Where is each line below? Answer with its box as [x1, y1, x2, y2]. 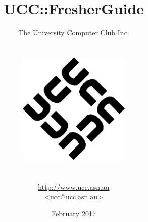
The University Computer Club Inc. [18, 27, 129, 38]
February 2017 [52, 208, 96, 218]
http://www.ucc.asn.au [38, 181, 110, 192]
